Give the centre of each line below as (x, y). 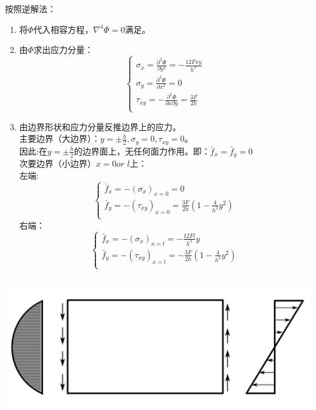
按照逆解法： (30, 9)
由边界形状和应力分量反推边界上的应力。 (100, 126)
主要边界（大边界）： (60, 138)
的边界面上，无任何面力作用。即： (142, 151)
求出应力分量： (64, 50)
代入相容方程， (64, 29)
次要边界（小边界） (57, 163)
